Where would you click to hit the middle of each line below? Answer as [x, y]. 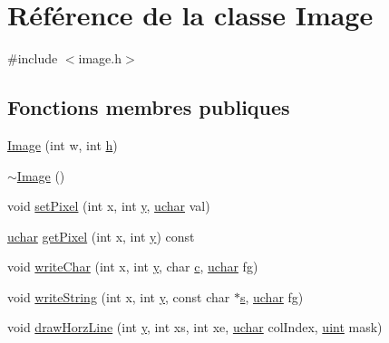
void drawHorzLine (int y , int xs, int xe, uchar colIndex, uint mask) [195, 327]
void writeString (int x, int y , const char [119, 296]
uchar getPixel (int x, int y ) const [101, 236]
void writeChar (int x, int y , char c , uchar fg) [133, 267]
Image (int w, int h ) [63, 144]
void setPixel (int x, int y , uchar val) [109, 206]
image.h [100, 58]
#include [33, 58]
